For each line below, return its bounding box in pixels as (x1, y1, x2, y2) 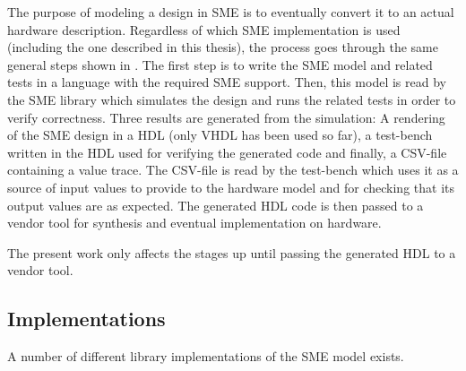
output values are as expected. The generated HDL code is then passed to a (7, 195, 424, 214)
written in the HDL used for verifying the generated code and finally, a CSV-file (7, 142, 447, 161)
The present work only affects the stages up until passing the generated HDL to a (7, 243, 456, 262)
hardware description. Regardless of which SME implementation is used (7, 20, 401, 39)
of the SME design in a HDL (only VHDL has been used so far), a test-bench (7, 125, 433, 144)
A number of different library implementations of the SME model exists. (7, 347, 404, 366)
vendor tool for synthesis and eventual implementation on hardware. (7, 213, 382, 232)
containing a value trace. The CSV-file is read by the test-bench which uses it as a (7, 160, 459, 179)
